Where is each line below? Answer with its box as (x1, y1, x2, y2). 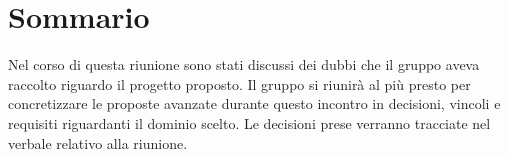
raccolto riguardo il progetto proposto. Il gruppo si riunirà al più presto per (8, 73, 471, 94)
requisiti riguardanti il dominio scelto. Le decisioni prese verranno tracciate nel (8, 112, 491, 133)
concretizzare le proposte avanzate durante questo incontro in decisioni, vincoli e (8, 93, 501, 114)
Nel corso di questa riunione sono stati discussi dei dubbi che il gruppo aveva (8, 54, 480, 75)
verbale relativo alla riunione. (8, 132, 188, 153)
